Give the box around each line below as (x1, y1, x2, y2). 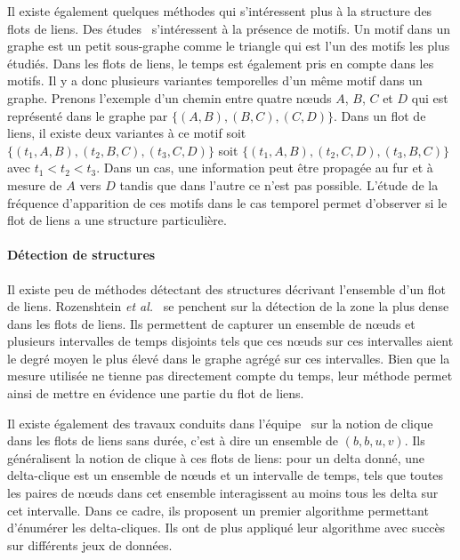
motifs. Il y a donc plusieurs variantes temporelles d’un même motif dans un (7, 71, 423, 90)
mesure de (7, 175, 62, 194)
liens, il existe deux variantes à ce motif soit (7, 124, 246, 142)
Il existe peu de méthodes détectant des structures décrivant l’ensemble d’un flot (7, 279, 446, 298)
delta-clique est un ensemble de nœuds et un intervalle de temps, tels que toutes (7, 466, 444, 484)
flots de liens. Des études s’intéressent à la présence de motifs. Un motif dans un (7, 19, 450, 37)
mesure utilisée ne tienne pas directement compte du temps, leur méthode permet (7, 366, 453, 385)
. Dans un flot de (334, 106, 426, 124)
